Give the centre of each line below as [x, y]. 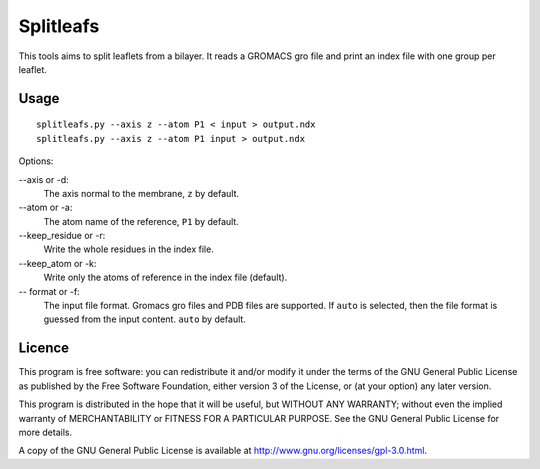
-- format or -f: [49, 291]
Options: [36, 161]
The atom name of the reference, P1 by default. [141, 221]
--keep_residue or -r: [62, 236]
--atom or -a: [45, 207]
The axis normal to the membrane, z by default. [141, 193]
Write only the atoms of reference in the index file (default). [165, 277]
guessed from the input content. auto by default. [145, 319]
